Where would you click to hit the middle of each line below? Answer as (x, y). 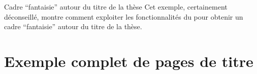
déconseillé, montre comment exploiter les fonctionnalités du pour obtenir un (124, 16)
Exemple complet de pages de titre (129, 61)
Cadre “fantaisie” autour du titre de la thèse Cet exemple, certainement (116, 7)
